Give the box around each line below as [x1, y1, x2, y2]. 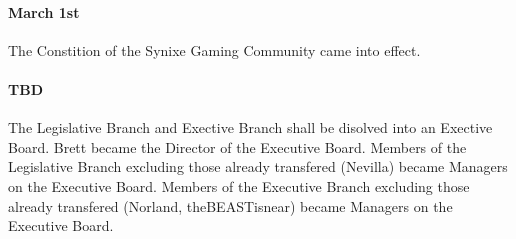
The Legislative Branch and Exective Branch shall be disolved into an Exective [8, 117, 493, 138]
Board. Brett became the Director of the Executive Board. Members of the [8, 136, 467, 157]
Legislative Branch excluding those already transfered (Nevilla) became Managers [8, 156, 508, 177]
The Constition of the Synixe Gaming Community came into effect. [8, 39, 421, 60]
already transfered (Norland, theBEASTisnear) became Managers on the [8, 195, 453, 216]
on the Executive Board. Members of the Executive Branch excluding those [8, 175, 470, 196]
